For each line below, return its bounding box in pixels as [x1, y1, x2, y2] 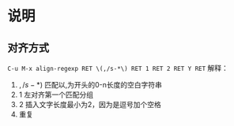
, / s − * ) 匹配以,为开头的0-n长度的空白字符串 [18, 80, 163, 89]
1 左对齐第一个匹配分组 [18, 90, 94, 99]
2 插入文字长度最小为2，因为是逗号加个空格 [18, 100, 161, 109]
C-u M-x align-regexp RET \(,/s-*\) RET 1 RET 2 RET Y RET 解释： [7, 64, 228, 72]
